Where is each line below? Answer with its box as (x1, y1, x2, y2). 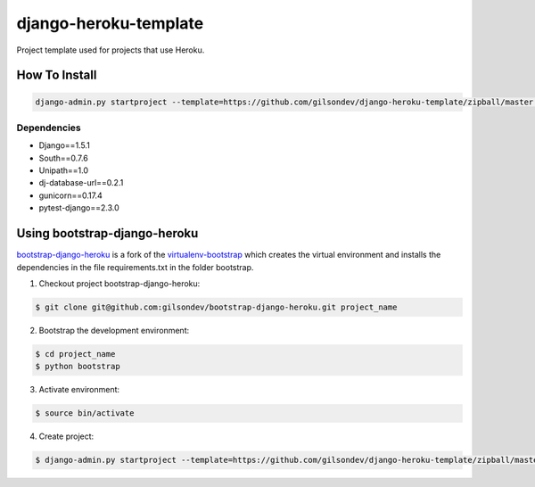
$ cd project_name (35, 349, 116, 359)
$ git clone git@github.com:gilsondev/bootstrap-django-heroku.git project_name (35, 301, 398, 312)
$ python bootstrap (35, 361, 120, 372)
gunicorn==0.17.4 (38, 190, 103, 201)
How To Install (16, 68, 97, 83)
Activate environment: (38, 384, 120, 395)
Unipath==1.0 (38, 165, 89, 176)
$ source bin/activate (35, 409, 135, 418)
